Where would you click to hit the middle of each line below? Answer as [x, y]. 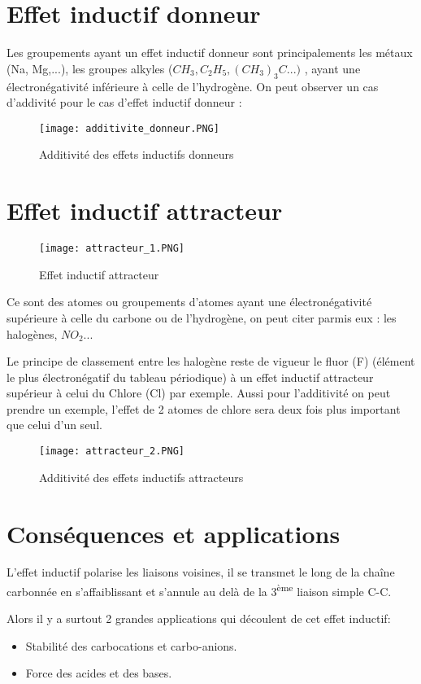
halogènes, [32, 333]
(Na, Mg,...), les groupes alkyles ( [90, 68]
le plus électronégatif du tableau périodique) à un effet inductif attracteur [190, 377]
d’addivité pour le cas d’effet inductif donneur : [124, 102]
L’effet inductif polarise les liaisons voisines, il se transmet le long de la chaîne [201, 572]
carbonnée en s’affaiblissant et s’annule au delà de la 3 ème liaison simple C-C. [199, 590]
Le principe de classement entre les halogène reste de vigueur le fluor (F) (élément [211, 361]
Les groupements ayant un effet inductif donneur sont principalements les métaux [210, 53]
